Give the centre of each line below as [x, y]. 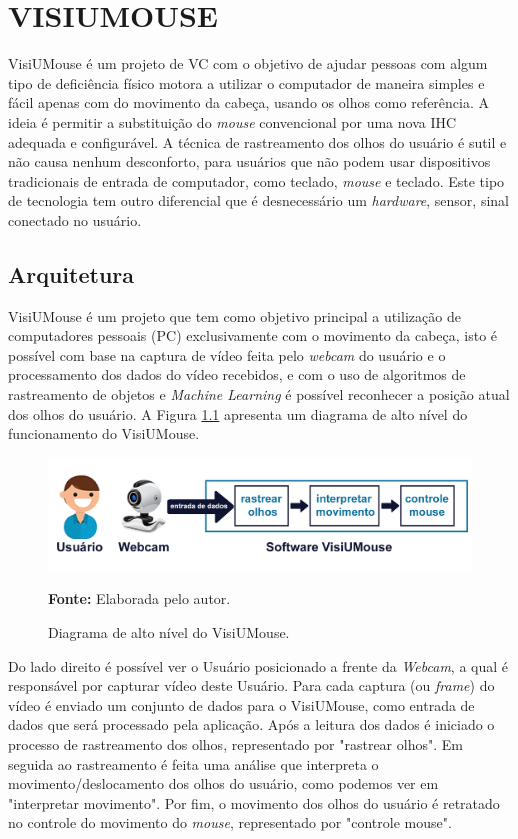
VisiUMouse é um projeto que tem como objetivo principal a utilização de [234, 315]
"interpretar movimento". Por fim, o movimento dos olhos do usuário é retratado [254, 802]
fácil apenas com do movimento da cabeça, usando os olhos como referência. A [248, 102]
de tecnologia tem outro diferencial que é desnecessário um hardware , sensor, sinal [258, 200]
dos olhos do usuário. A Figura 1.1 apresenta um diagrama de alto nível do [238, 413]
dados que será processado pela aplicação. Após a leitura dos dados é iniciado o [251, 724]
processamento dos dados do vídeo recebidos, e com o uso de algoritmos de [237, 374]
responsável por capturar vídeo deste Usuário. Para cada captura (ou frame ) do [251, 685]
